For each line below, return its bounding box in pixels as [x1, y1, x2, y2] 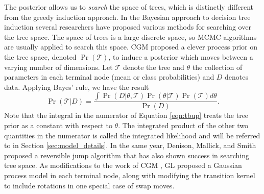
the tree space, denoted [4, 51, 77, 62]
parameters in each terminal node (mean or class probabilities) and [4, 71, 214, 82]
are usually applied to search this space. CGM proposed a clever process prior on [4, 41, 257, 52]
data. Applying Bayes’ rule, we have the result [4, 81, 149, 92]
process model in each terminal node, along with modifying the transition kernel [4, 169, 255, 180]
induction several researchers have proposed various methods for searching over [4, 21, 251, 32]
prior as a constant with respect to [4, 119, 112, 130]
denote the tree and [123, 61, 184, 72]
